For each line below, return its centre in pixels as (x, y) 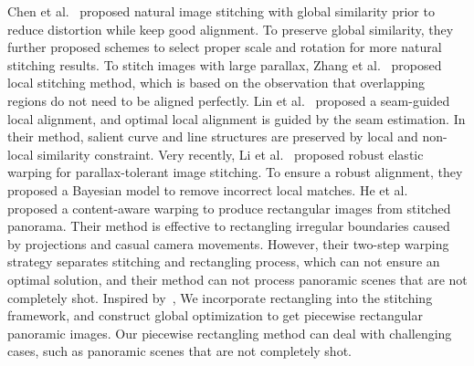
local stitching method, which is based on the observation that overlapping (216, 83)
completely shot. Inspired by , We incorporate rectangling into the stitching (220, 297)
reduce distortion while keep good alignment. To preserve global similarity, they (231, 29)
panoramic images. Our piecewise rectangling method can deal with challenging (230, 333)
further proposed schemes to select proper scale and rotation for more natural (225, 47)
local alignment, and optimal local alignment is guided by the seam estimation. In (237, 118)
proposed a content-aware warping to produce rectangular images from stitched (229, 208)
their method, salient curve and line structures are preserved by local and (213, 136)
